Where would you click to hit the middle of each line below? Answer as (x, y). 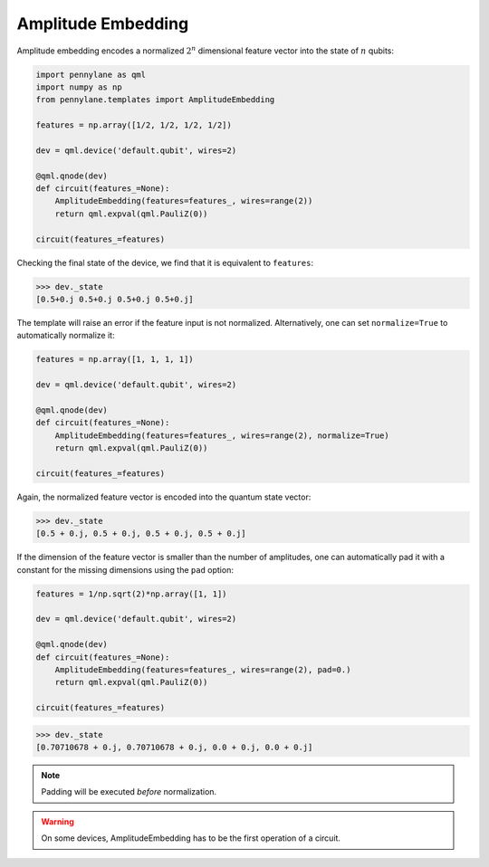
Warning (58, 821)
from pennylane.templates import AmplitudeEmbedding (155, 100)
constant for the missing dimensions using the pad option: (125, 569)
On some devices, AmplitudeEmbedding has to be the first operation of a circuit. (191, 838)
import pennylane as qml (91, 74)
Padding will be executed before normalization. (129, 792)
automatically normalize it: (66, 336)
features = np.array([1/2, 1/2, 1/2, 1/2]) (134, 125)
